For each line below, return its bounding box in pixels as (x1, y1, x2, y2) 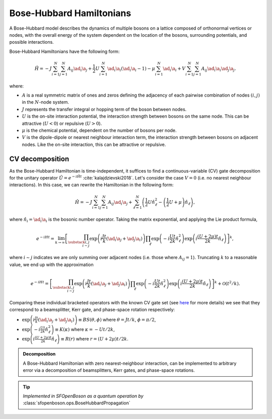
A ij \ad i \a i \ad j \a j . (201, 65, 236, 72)
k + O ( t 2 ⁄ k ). (214, 280, 240, 286)
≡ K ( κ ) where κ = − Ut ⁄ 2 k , (54, 326, 115, 332)
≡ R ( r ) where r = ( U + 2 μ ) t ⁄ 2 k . (60, 336, 128, 342)
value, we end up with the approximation (9, 262, 94, 268)
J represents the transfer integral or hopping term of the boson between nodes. (22, 106, 187, 112)
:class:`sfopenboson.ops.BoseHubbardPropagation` (23, 400, 130, 406)
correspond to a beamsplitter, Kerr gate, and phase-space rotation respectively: (9, 307, 175, 313)
